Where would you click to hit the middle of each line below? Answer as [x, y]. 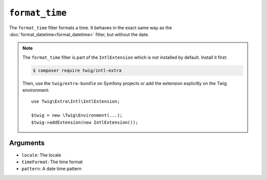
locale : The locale [41, 155]
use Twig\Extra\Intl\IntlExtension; [76, 102]
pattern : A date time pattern [51, 169]
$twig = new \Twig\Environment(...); [77, 115]
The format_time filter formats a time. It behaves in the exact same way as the [91, 28]
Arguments [27, 143]
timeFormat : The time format [52, 162]
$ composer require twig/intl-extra [77, 70]
